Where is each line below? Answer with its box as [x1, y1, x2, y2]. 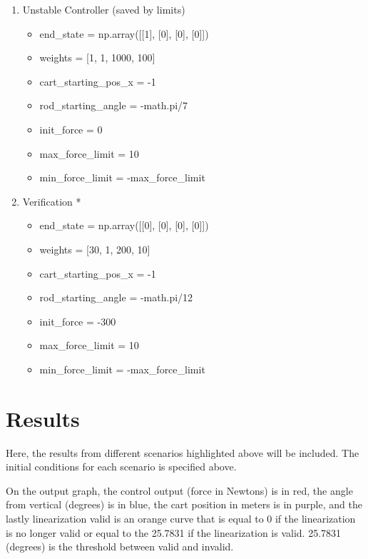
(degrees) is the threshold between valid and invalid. [6, 539, 234, 554]
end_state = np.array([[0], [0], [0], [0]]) [39, 218, 209, 233]
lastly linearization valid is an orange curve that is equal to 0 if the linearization [6, 511, 356, 525]
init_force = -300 [39, 313, 116, 328]
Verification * [22, 193, 81, 208]
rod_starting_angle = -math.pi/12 [39, 290, 193, 305]
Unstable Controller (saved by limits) [22, 2, 185, 16]
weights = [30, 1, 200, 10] [39, 241, 150, 256]
